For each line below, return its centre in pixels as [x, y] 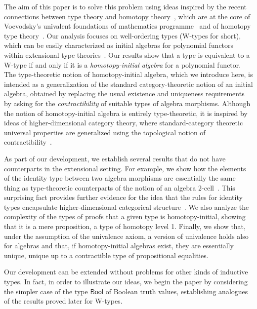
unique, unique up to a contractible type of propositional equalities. [106, 255]
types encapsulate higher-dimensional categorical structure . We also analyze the [127, 207]
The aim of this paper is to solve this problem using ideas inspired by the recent [126, 6]
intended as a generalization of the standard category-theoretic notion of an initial [128, 84]
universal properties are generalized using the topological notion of [105, 132]
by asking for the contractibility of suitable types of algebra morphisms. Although [127, 103]
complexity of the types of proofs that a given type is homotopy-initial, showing [125, 216]
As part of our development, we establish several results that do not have [115, 158]
